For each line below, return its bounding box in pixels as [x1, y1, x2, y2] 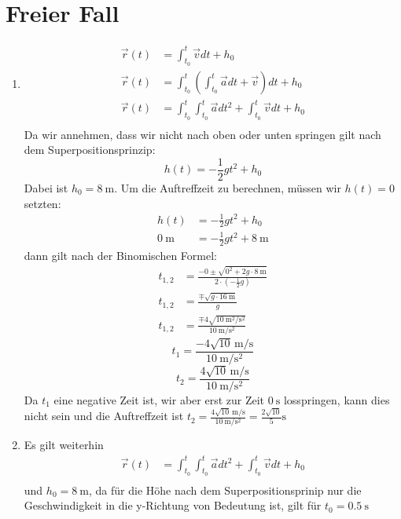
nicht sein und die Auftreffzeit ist [24, 408, 184, 424]
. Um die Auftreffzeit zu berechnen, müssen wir [114, 179, 341, 196]
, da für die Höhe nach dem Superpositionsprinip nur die [89, 481, 362, 498]
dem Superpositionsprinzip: [24, 141, 156, 158]
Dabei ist [24, 179, 68, 196]
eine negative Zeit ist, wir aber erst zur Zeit [53, 391, 265, 408]
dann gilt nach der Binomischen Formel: [24, 247, 217, 263]
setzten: [24, 195, 61, 211]
